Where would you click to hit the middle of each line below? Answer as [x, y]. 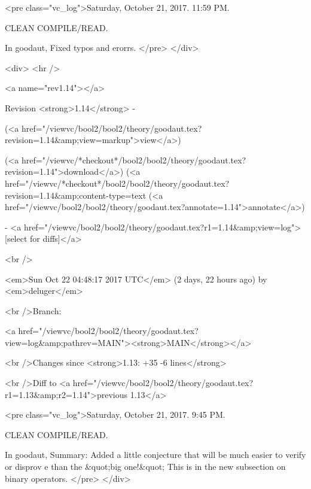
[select [16, 239]
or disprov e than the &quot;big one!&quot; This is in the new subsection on [145, 467]
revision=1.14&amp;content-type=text [76, 195]
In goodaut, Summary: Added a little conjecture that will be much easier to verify [155, 455]
